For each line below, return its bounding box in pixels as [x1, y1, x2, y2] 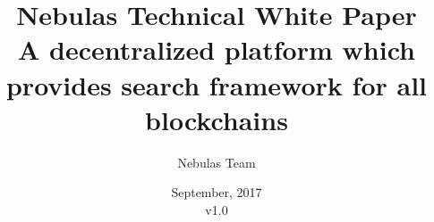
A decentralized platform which [18, 31, 415, 68]
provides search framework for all [5, 66, 428, 103]
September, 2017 [171, 183, 262, 201]
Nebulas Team [177, 152, 256, 171]
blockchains [145, 101, 288, 137]
